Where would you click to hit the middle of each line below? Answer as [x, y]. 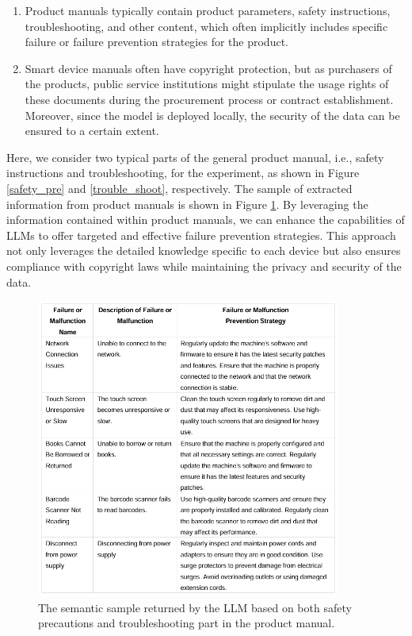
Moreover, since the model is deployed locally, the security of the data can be [212, 115]
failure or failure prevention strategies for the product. [156, 42]
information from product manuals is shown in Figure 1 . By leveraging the [187, 204]
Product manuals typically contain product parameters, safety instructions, [208, 10]
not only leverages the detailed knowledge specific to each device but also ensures [204, 251]
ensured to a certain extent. [92, 131]
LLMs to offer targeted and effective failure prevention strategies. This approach [201, 235]
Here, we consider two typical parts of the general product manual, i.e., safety [195, 157]
